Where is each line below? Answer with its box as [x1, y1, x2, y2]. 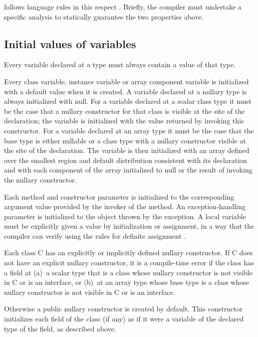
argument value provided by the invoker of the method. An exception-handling [4, 201, 245, 212]
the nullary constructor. [4, 174, 77, 185]
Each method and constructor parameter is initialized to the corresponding [4, 191, 234, 202]
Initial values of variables [4, 36, 136, 51]
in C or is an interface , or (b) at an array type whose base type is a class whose [4, 277, 249, 287]
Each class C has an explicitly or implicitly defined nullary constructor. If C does [4, 247, 253, 258]
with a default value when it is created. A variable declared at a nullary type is [4, 86, 247, 96]
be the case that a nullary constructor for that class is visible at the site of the [4, 105, 245, 116]
